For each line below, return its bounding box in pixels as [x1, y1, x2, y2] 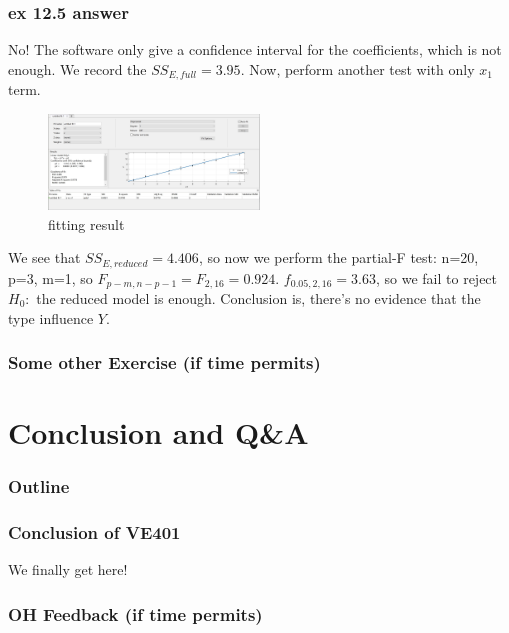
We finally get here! [8, 559, 128, 580]
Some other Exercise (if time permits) [8, 350, 321, 375]
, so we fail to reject [375, 267, 498, 288]
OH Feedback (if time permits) [8, 602, 263, 626]
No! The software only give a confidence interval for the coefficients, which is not [8, 39, 502, 60]
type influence [8, 307, 94, 328]
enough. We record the [8, 58, 147, 79]
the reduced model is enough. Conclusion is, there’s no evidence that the [36, 288, 481, 309]
